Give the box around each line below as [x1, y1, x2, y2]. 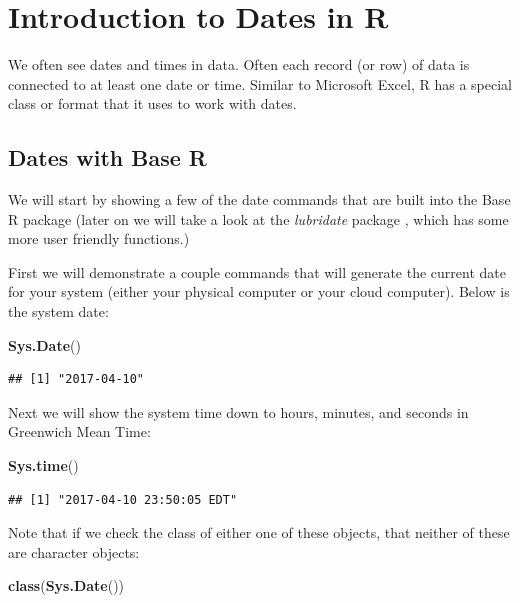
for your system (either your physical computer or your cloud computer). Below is [8, 281, 510, 302]
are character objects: [8, 541, 140, 562]
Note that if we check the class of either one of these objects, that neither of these [8, 522, 510, 543]
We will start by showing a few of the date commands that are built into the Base [8, 189, 511, 210]
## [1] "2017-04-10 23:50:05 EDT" [8, 492, 238, 507]
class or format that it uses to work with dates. [8, 93, 297, 114]
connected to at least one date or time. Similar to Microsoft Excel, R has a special [8, 73, 512, 94]
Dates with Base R [8, 142, 207, 173]
